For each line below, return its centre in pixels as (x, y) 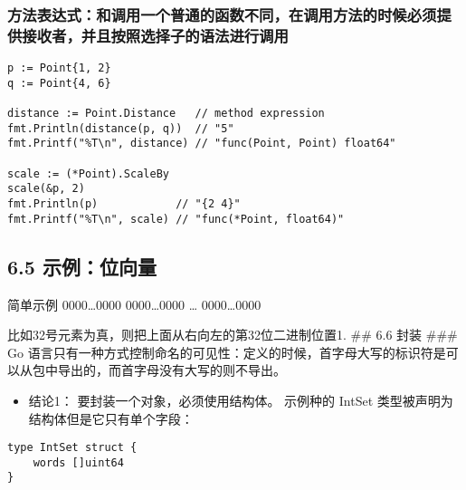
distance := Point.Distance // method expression (166, 114)
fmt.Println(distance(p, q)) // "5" (121, 128)
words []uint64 (78, 462)
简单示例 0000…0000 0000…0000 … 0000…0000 (134, 304)
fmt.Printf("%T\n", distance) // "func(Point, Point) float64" (202, 144)
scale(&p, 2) (46, 189)
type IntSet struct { (72, 448)
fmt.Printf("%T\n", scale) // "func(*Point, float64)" (176, 219)
